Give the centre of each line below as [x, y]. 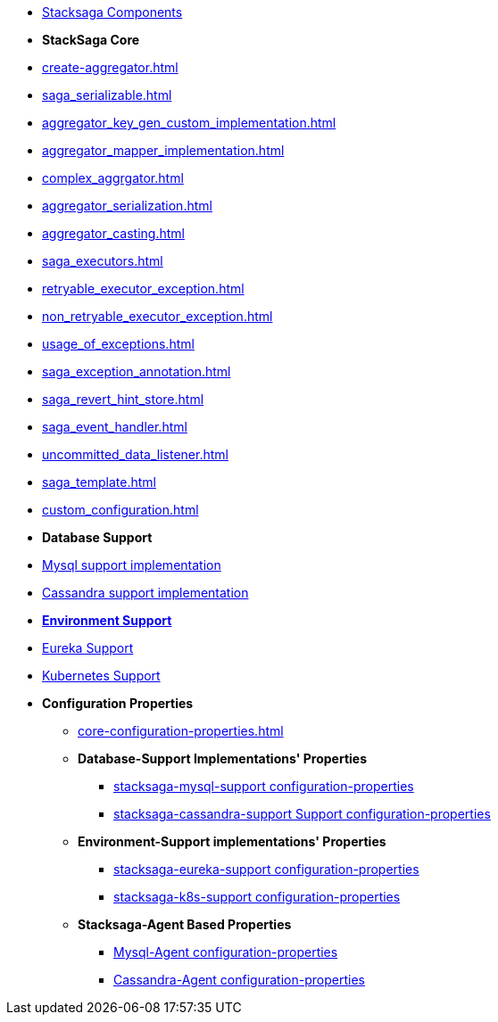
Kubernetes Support [101, 676]
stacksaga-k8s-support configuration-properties [257, 897]
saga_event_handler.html [115, 427]
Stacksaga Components [112, 12]
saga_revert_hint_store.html [123, 399]
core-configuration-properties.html [181, 731]
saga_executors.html [103, 261]
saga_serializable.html [107, 95]
